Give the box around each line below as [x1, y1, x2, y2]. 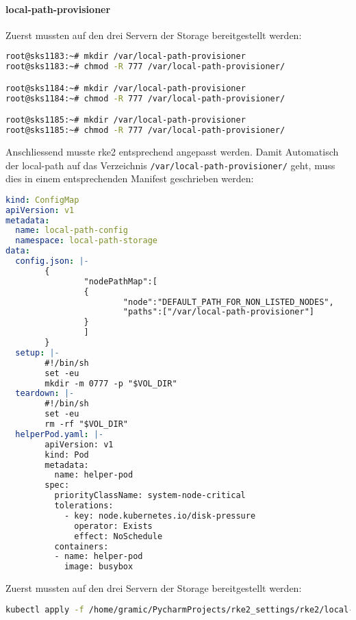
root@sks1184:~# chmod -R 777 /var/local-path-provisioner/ [5, 93, 285, 103]
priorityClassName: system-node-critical [54, 491, 246, 501]
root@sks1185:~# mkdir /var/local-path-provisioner [5, 115, 246, 125]
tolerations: [54, 501, 114, 511]
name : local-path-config [15, 225, 128, 236]
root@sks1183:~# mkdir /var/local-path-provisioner [5, 51, 246, 62]
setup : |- [15, 347, 60, 358]
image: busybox [64, 562, 133, 572]
